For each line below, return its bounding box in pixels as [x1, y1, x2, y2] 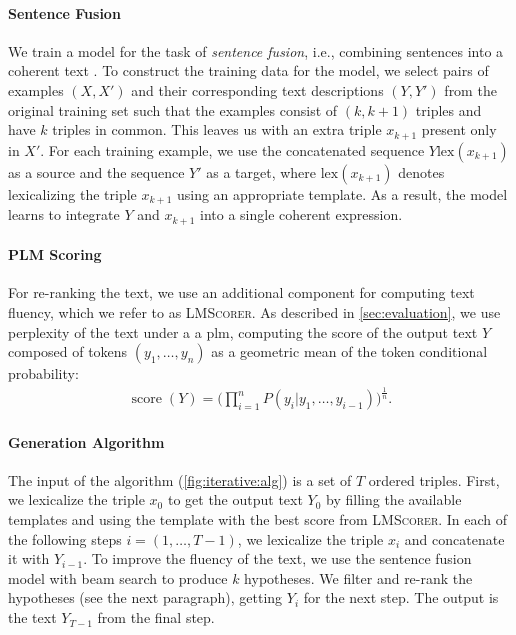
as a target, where [206, 161, 317, 182]
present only [421, 119, 497, 140]
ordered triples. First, [368, 469, 500, 490]
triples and [415, 99, 482, 120]
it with [8, 548, 50, 569]
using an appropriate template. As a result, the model [176, 183, 508, 204]
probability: [8, 363, 79, 384]
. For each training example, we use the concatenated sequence [40, 139, 425, 160]
